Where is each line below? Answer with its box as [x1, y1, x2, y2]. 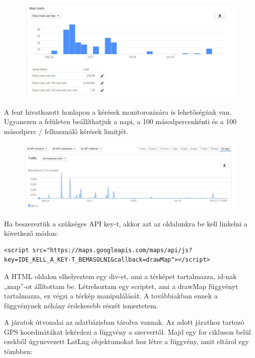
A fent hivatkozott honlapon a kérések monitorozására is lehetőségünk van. [4, 106, 232, 117]
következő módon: [4, 228, 58, 238]
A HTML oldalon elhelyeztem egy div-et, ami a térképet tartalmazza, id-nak [4, 271, 237, 281]
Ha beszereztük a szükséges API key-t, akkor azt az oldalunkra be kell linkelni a [4, 218, 248, 228]
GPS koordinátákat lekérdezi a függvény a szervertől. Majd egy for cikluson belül [4, 326, 251, 337]
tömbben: [4, 346, 33, 357]
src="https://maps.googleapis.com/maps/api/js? [32, 246, 192, 254]
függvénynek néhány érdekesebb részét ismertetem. [4, 300, 158, 310]
